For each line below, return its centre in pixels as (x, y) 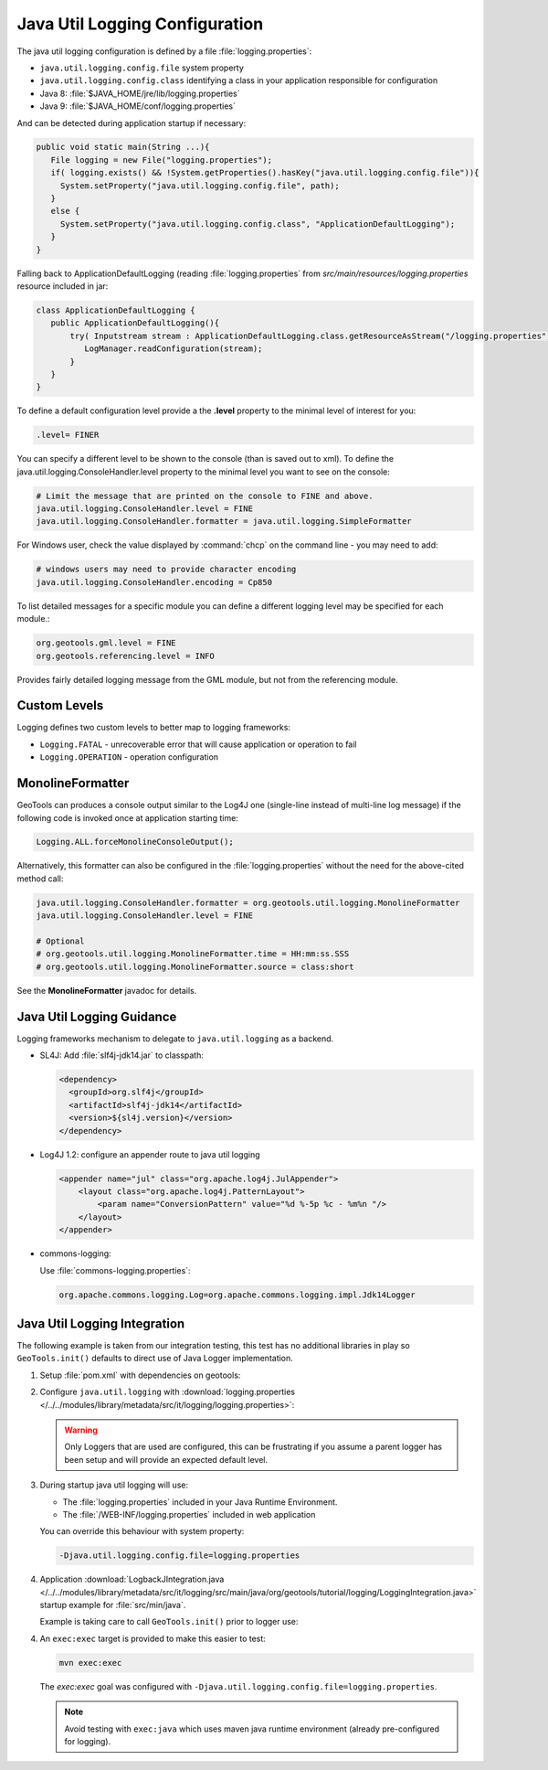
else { (65, 211)
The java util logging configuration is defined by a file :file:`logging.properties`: (164, 51)
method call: (40, 879)
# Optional (60, 941)
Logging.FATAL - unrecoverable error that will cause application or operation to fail (198, 744)
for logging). (88, 1741)
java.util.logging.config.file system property (142, 68)
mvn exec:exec (90, 1663)
